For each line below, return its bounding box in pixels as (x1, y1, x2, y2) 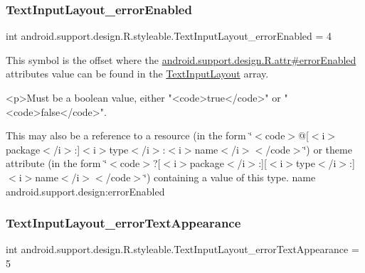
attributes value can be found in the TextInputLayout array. (6, 66, 269, 81)
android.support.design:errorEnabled (6, 183, 165, 198)
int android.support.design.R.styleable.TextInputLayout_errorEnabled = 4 (6, 28, 332, 43)
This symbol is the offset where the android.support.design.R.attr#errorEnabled (6, 52, 356, 67)
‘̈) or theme (303, 141, 352, 156)
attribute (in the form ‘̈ (6, 156, 107, 171)
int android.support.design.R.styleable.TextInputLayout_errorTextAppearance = (6, 242, 359, 257)
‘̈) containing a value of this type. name (144, 169, 316, 184)
